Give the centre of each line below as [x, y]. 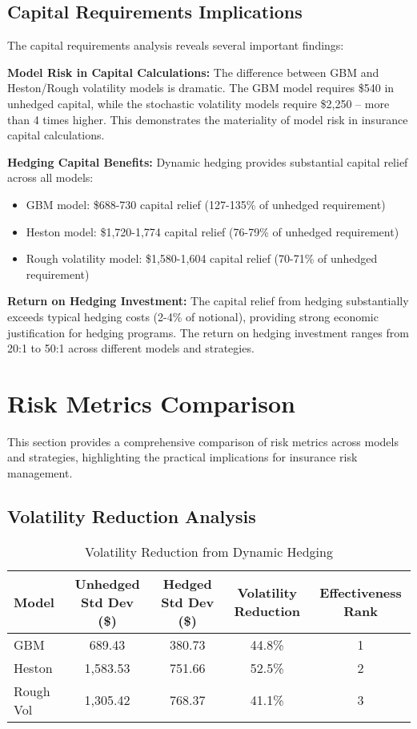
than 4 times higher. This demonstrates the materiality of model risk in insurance [208, 119]
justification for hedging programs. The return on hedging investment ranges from [208, 332]
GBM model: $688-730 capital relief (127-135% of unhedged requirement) [206, 204]
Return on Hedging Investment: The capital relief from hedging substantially [208, 301]
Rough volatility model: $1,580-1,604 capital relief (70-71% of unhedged [202, 258]
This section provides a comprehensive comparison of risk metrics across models [203, 441]
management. [40, 473]
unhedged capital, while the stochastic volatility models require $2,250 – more [198, 103]
